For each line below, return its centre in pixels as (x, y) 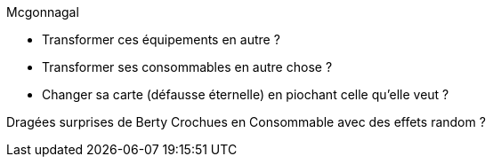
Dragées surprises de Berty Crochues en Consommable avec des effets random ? (246, 122)
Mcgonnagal (43, 12)
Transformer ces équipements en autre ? (161, 39)
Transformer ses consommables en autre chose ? (187, 67)
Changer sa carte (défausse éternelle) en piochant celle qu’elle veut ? (246, 94)
